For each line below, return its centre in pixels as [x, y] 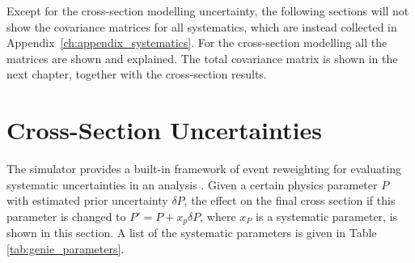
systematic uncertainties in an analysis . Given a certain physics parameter [192, 184]
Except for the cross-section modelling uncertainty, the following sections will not [208, 11]
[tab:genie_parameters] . [66, 248]
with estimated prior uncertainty [87, 200]
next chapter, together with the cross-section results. [137, 74]
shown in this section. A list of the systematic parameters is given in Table [192, 233]
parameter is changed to [66, 216]
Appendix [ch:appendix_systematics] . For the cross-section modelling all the [197, 42]
